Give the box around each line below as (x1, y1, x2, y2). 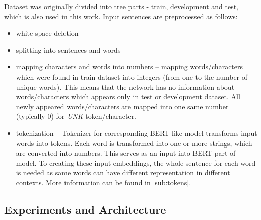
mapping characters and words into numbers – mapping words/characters (16, 61, 243, 72)
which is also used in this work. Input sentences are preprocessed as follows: (4, 11, 238, 21)
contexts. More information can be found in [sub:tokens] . (16, 177, 191, 187)
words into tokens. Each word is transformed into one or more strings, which (16, 137, 252, 148)
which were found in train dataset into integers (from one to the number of (16, 71, 248, 82)
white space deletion (16, 28, 79, 38)
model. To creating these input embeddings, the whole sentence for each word (16, 157, 256, 168)
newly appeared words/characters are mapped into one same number (16, 101, 229, 111)
